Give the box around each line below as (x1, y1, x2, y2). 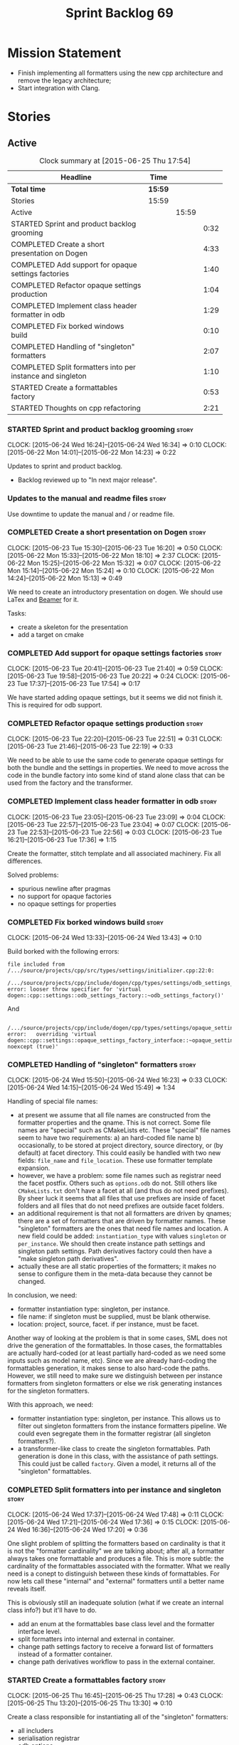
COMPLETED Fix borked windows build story (7, 917, 164, 927)
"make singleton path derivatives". (17, 1255, 119, 1263)
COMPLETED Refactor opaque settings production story (7, 719, 203, 729)
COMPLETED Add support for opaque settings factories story (7, 648, 222, 658)
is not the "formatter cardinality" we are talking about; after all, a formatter (7, 1546, 225, 1555)
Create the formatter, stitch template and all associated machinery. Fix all (7, 849, 221, 858)
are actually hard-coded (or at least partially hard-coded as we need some (7, 1349, 226, 1357)
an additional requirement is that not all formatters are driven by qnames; (17, 1209, 232, 1218)
